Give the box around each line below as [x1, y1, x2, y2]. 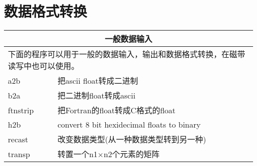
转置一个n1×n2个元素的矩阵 [57, 148, 160, 160]
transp [8, 148, 30, 160]
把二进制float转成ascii [57, 90, 135, 101]
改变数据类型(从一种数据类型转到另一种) [57, 133, 206, 145]
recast [8, 133, 29, 145]
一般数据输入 [104, 33, 152, 45]
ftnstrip [8, 104, 34, 116]
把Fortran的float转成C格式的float [57, 104, 176, 116]
